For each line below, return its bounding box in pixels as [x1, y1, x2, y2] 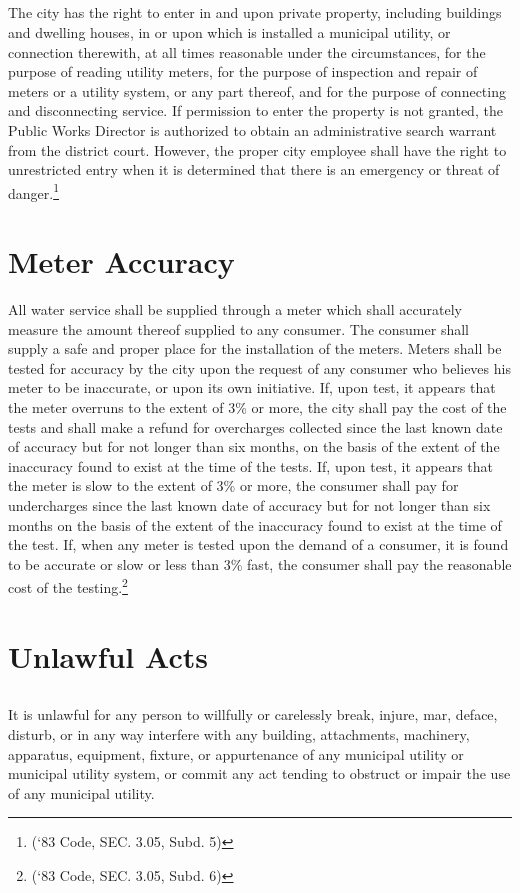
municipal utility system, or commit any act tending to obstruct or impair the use [8, 763, 511, 784]
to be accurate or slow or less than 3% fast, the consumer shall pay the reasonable [8, 553, 512, 574]
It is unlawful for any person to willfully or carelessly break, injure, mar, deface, [8, 704, 498, 725]
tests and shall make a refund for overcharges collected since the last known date [8, 416, 503, 437]
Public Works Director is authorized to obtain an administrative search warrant [8, 119, 497, 140]
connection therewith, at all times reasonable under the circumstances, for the [8, 41, 486, 62]
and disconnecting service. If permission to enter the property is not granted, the [8, 100, 503, 121]
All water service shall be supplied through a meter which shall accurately [8, 299, 462, 320]
